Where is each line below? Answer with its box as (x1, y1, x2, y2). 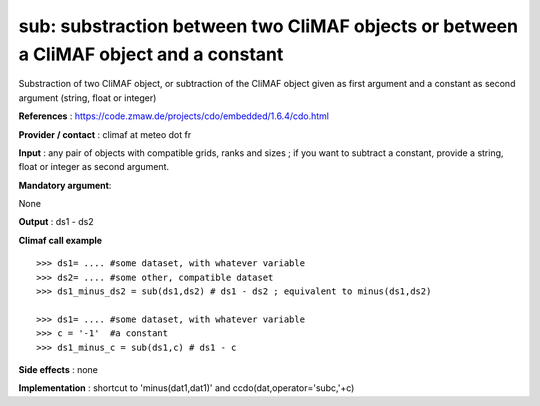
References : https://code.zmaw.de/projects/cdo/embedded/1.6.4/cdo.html (18, 110, 330, 122)
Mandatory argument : (18, 179, 112, 191)
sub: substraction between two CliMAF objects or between (18, 15, 519, 37)
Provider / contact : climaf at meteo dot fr (18, 128, 192, 140)
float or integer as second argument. (18, 161, 170, 173)
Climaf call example (18, 234, 103, 246)
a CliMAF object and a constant (18, 43, 284, 65)
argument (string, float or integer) (18, 91, 157, 104)
